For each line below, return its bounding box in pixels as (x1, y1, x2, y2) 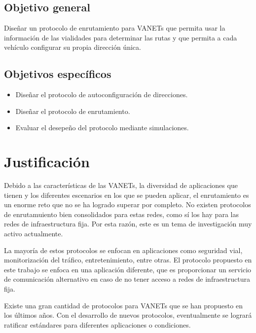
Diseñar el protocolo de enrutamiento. (15, 106, 130, 116)
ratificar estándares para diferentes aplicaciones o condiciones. (4, 319, 191, 330)
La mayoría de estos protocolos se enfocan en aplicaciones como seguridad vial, (4, 245, 243, 255)
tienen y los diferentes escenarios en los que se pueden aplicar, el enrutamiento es (4, 189, 249, 200)
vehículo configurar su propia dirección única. (4, 42, 141, 52)
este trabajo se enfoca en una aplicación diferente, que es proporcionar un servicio (4, 264, 252, 274)
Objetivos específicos (4, 66, 111, 81)
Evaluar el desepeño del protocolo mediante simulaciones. (15, 122, 189, 133)
